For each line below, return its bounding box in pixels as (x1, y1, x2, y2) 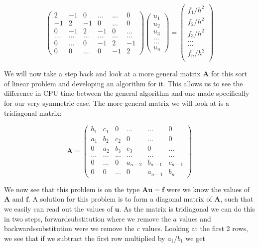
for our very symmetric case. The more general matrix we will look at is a (4, 98, 229, 108)
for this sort (211, 68, 248, 79)
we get (185, 233, 205, 243)
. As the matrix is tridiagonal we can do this (119, 203, 255, 214)
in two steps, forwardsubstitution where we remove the (4, 213, 171, 224)
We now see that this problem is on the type (4, 184, 140, 194)
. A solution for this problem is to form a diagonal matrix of (28, 194, 212, 204)
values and (179, 213, 211, 224)
